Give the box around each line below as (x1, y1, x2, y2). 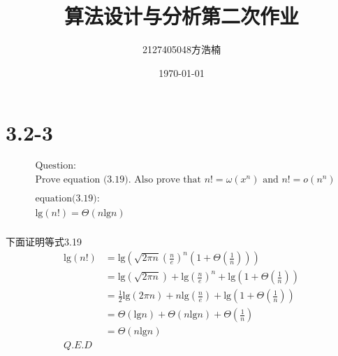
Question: (35, 161, 76, 171)
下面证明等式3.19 (6, 234, 82, 249)
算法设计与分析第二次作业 (64, 1, 299, 30)
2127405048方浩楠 (142, 42, 221, 57)
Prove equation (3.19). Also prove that (35, 175, 201, 185)
